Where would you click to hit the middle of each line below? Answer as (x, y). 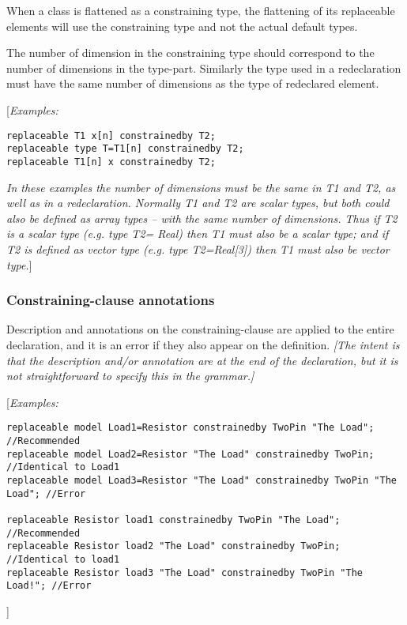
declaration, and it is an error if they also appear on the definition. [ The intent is (203, 344)
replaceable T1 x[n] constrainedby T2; (111, 136)
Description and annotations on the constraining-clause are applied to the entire (200, 329)
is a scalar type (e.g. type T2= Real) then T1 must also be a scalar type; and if (198, 233)
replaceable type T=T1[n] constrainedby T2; (125, 149)
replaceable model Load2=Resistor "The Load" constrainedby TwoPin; (190, 454)
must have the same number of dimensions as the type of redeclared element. (193, 83)
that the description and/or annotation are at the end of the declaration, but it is (202, 360)
